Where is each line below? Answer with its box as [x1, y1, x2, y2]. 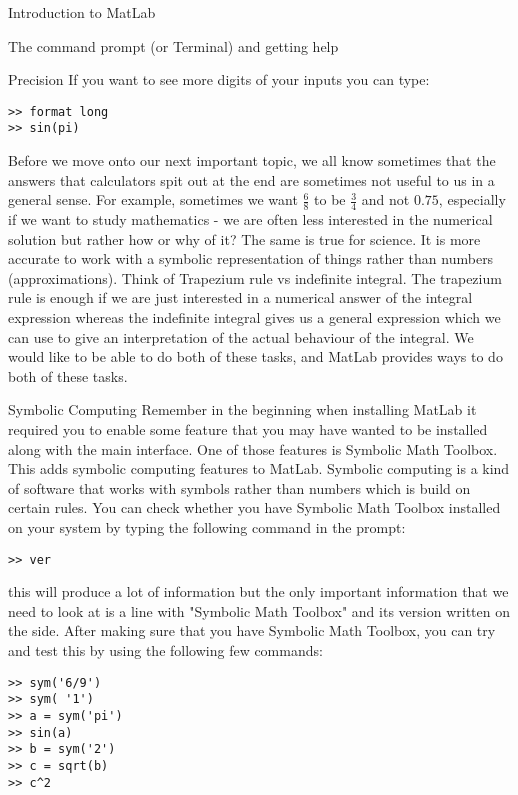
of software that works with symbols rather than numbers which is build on [8, 477, 471, 498]
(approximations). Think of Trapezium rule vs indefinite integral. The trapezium [8, 267, 502, 288]
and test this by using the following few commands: [8, 640, 323, 661]
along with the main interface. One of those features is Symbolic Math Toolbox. [8, 438, 498, 459]
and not [361, 189, 410, 210]
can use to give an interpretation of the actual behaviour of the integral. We [8, 326, 474, 347]
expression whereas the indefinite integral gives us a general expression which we [8, 307, 501, 328]
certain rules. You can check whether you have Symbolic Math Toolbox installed [8, 497, 501, 518]
